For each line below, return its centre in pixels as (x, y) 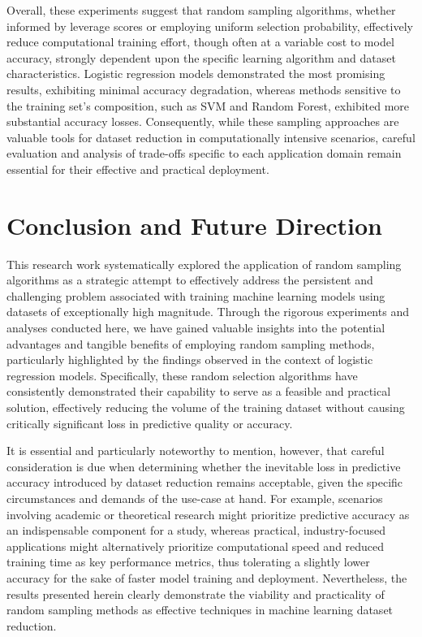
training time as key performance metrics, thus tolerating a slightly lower (188, 562)
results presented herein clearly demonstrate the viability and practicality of (196, 594)
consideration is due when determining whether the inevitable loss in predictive (204, 466)
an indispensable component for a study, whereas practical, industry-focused (196, 530)
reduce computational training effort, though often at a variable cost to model (200, 42)
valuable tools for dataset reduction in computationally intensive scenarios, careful (211, 137)
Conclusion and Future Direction (194, 225)
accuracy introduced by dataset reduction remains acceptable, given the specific (205, 482)
